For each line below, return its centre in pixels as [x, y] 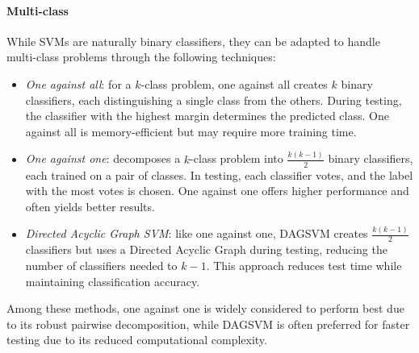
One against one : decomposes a [103, 158]
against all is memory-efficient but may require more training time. [191, 131]
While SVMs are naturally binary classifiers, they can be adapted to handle [193, 41]
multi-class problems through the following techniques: [141, 57]
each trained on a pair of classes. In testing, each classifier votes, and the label [219, 174]
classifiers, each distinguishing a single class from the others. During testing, [214, 100]
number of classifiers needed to [101, 266]
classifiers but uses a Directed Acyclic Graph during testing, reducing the [206, 249]
